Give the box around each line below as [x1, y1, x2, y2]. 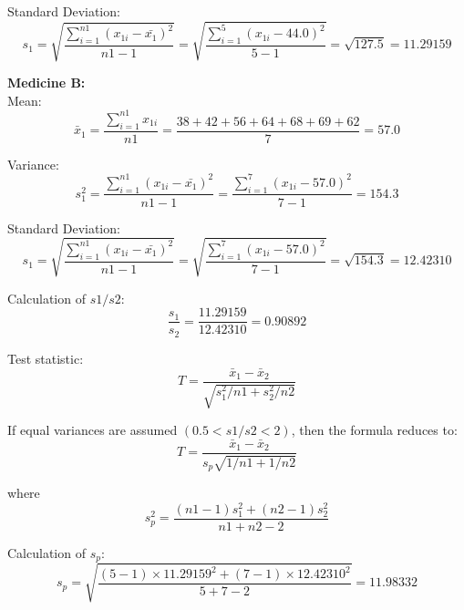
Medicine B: [7, 73, 86, 92]
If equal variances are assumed [7, 420, 178, 439]
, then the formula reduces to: [291, 420, 458, 439]
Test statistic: [7, 348, 84, 367]
